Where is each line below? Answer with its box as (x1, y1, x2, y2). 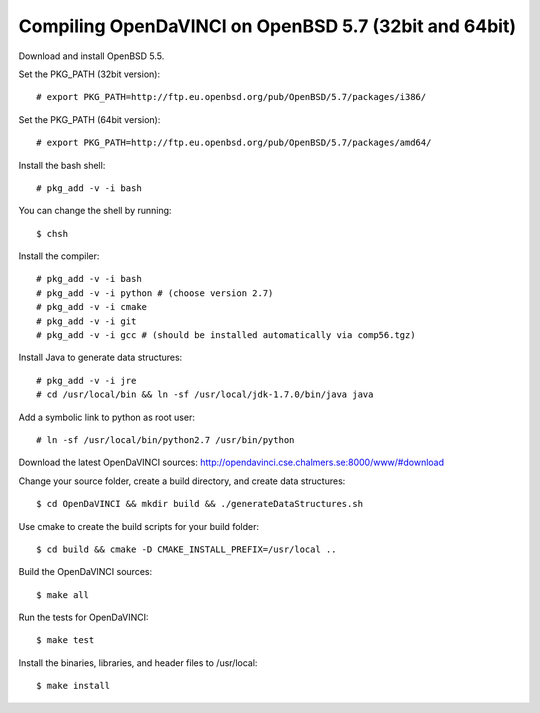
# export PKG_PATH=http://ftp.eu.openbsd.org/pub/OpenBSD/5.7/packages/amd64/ (36, 137, 432, 149)
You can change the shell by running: (18, 205, 172, 217)
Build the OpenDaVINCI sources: (18, 566, 153, 578)
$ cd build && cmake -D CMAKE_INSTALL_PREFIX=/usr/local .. (36, 543, 337, 555)
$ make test (36, 635, 95, 646)
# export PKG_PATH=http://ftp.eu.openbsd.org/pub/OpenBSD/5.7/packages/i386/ (36, 91, 427, 103)
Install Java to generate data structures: (18, 351, 183, 364)
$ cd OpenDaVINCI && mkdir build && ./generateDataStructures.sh (36, 498, 364, 510)
